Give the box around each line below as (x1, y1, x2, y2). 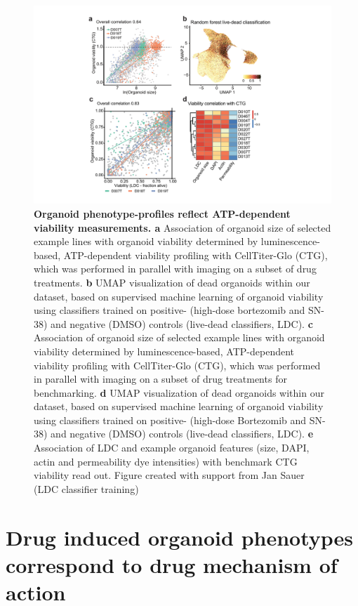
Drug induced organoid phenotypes (6, 522, 354, 551)
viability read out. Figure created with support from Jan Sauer (34, 468, 305, 482)
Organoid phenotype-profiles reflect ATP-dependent (34, 206, 291, 220)
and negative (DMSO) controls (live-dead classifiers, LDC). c (51, 316, 313, 331)
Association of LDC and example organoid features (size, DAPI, (34, 440, 310, 455)
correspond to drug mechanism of (6, 550, 338, 579)
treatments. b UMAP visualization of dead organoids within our (34, 275, 310, 289)
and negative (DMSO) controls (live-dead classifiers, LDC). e (51, 426, 314, 441)
